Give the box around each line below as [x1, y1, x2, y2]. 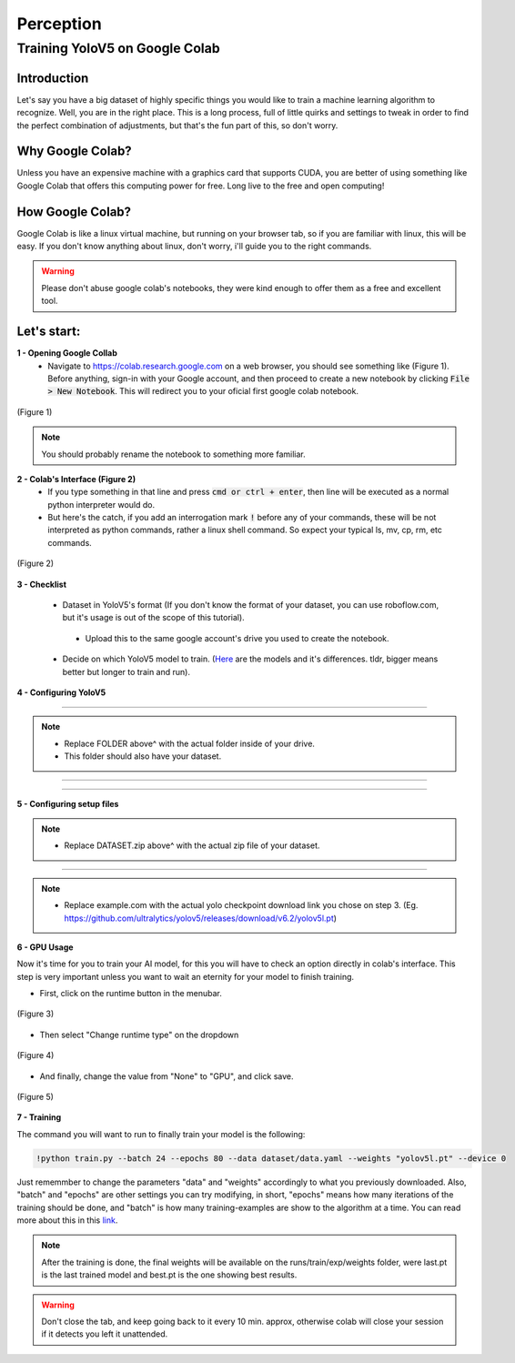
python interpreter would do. [47, 499, 155, 510]
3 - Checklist [16, 579, 67, 590]
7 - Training [16, 1112, 62, 1123]
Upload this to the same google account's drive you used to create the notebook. [85, 632, 389, 643]
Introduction [16, 70, 89, 86]
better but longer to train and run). [62, 666, 191, 677]
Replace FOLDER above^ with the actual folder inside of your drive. [64, 738, 316, 749]
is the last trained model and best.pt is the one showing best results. [41, 1269, 298, 1280]
